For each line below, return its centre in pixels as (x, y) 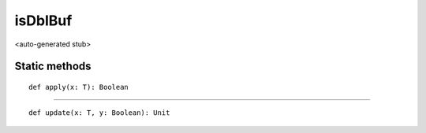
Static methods (53, 66)
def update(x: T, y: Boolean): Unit (99, 113)
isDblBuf (43, 20)
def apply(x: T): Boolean (79, 87)
